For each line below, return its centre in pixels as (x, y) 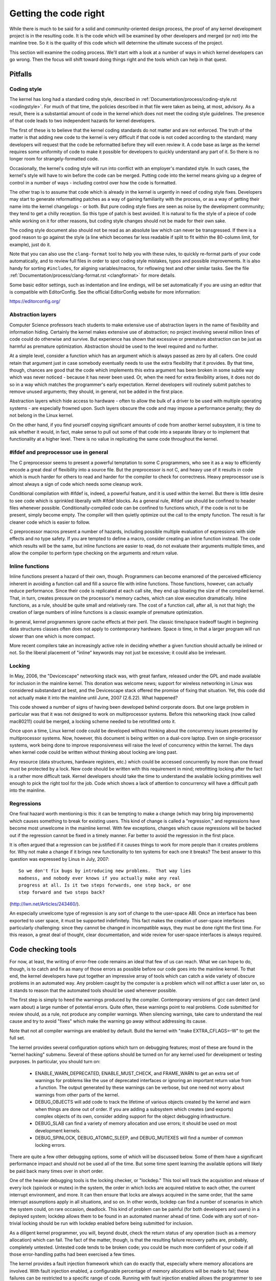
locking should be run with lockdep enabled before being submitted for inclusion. (108, 1223)
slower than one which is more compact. (52, 636)
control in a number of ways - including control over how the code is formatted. (93, 182)
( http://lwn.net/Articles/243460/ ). (45, 904)
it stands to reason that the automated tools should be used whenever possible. (93, 990)
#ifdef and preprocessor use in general (59, 452)
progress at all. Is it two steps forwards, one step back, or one (105, 885)
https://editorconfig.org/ (35, 301)
